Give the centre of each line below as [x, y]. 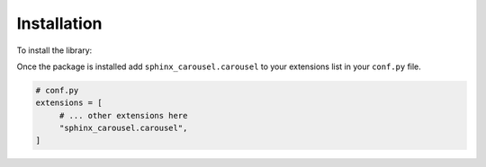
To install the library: [54, 50]
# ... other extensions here [123, 115]
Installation [59, 23]
